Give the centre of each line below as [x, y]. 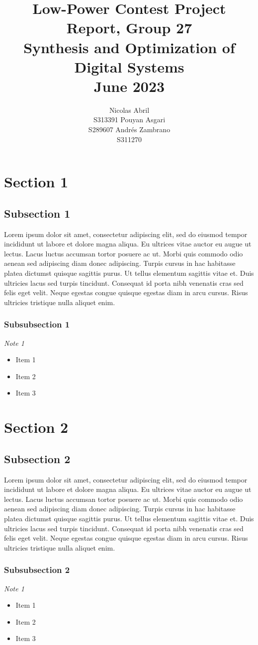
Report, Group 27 [129, 28]
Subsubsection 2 [37, 570]
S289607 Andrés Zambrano [129, 129]
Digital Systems [129, 66]
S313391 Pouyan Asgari [129, 120]
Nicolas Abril [129, 110]
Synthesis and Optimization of [129, 47]
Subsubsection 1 [37, 324]
